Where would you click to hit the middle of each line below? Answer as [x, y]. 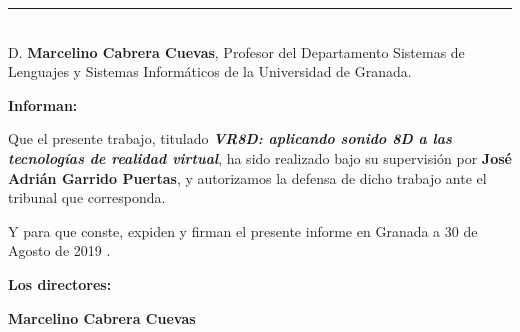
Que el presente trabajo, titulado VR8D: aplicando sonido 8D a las [230, 138]
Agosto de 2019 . [59, 250]
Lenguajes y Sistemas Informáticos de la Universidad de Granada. [210, 71]
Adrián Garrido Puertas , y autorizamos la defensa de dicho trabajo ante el [247, 177]
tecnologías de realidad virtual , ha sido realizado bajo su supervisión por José [260, 157]
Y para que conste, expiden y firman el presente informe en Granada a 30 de [243, 230]
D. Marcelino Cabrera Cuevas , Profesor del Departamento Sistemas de [236, 51]
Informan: [43, 104]
